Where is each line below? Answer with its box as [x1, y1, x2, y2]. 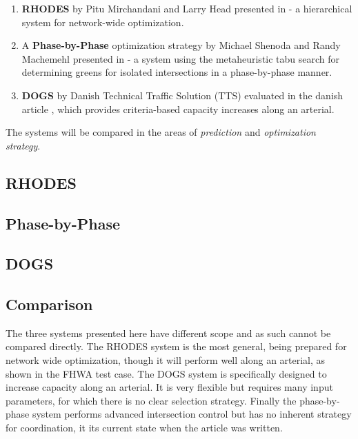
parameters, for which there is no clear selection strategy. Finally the [6, 393, 297, 407]
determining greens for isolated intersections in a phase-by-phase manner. [21, 65, 332, 79]
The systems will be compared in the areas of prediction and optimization [6, 125, 316, 139]
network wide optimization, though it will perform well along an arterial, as [6, 353, 326, 367]
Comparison [6, 294, 93, 315]
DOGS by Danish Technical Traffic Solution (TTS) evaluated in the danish [21, 88, 344, 102]
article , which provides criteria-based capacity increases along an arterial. [21, 101, 335, 116]
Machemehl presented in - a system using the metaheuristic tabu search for [21, 51, 340, 65]
